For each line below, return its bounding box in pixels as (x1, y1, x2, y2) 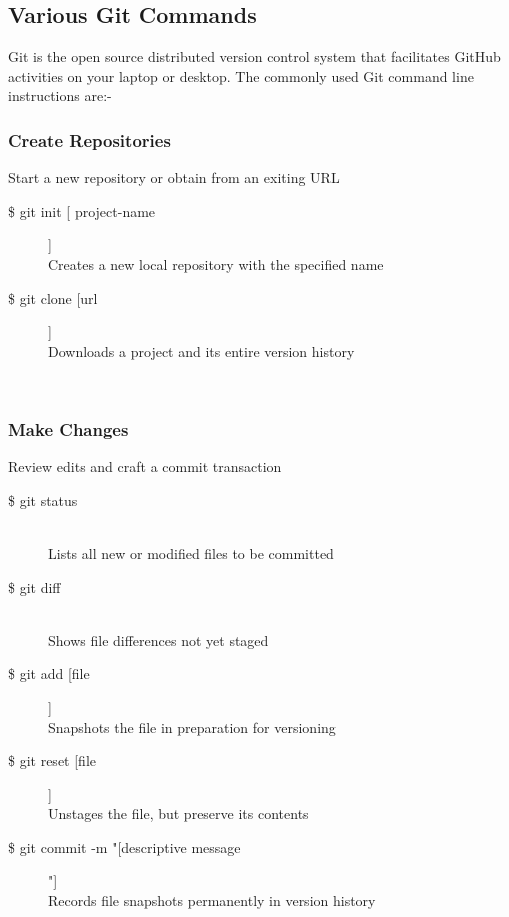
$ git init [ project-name (8, 200, 156, 221)
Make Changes (8, 416, 129, 441)
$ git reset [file (8, 750, 96, 771)
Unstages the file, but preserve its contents (48, 803, 309, 824)
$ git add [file (8, 663, 90, 684)
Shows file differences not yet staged (48, 629, 269, 650)
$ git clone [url (8, 287, 98, 308)
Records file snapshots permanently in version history (48, 890, 376, 911)
